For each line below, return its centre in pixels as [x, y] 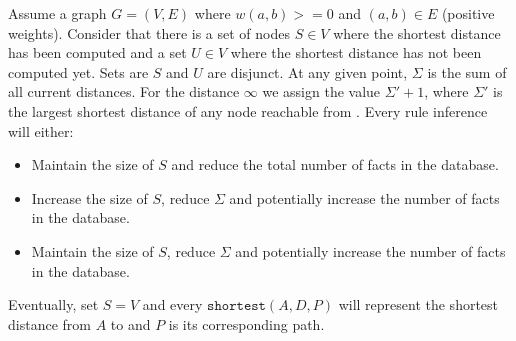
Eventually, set [53, 304]
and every [172, 304]
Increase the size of [89, 197]
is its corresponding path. [246, 323]
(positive [468, 13]
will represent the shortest [418, 304]
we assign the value [321, 91]
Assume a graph [57, 13]
